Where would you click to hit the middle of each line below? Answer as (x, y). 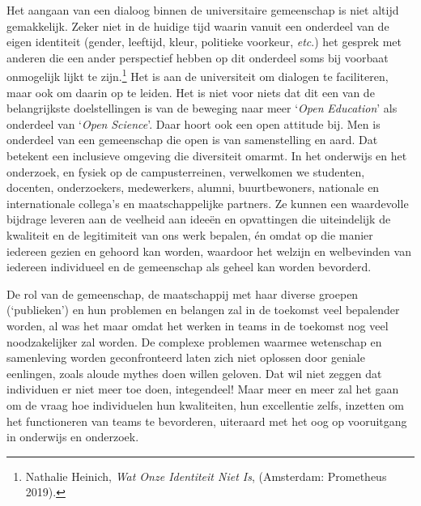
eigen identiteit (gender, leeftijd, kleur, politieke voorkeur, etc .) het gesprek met (204, 42)
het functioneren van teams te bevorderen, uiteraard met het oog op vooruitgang (207, 421)
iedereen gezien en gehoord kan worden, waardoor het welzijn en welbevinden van (209, 251)
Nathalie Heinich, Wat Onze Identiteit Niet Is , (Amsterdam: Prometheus (206, 476)
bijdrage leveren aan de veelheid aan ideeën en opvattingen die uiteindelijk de (199, 219)
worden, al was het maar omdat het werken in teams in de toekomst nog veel (198, 325)
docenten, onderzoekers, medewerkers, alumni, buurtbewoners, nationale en (193, 187)
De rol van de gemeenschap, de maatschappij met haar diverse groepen (183, 293)
